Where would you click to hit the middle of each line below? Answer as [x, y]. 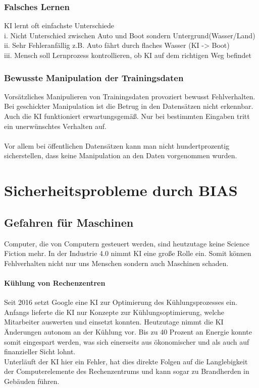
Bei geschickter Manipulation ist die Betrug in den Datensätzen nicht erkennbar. [129, 106]
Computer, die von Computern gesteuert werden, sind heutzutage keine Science [127, 243]
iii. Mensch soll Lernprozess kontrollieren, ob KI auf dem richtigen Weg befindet [128, 55]
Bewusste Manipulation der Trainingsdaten [94, 77]
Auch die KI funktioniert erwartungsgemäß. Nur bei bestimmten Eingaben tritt [127, 116]
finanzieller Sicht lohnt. [40, 351]
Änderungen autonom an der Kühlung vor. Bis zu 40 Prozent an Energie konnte [128, 331]
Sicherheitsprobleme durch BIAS [121, 190]
